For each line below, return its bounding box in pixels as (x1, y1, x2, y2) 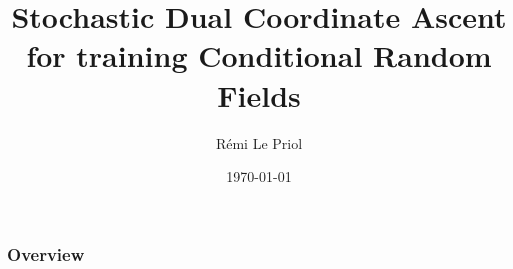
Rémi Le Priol (215, 132, 303, 153)
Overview (7, 241, 85, 266)
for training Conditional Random (26, 35, 492, 76)
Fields (217, 74, 301, 115)
